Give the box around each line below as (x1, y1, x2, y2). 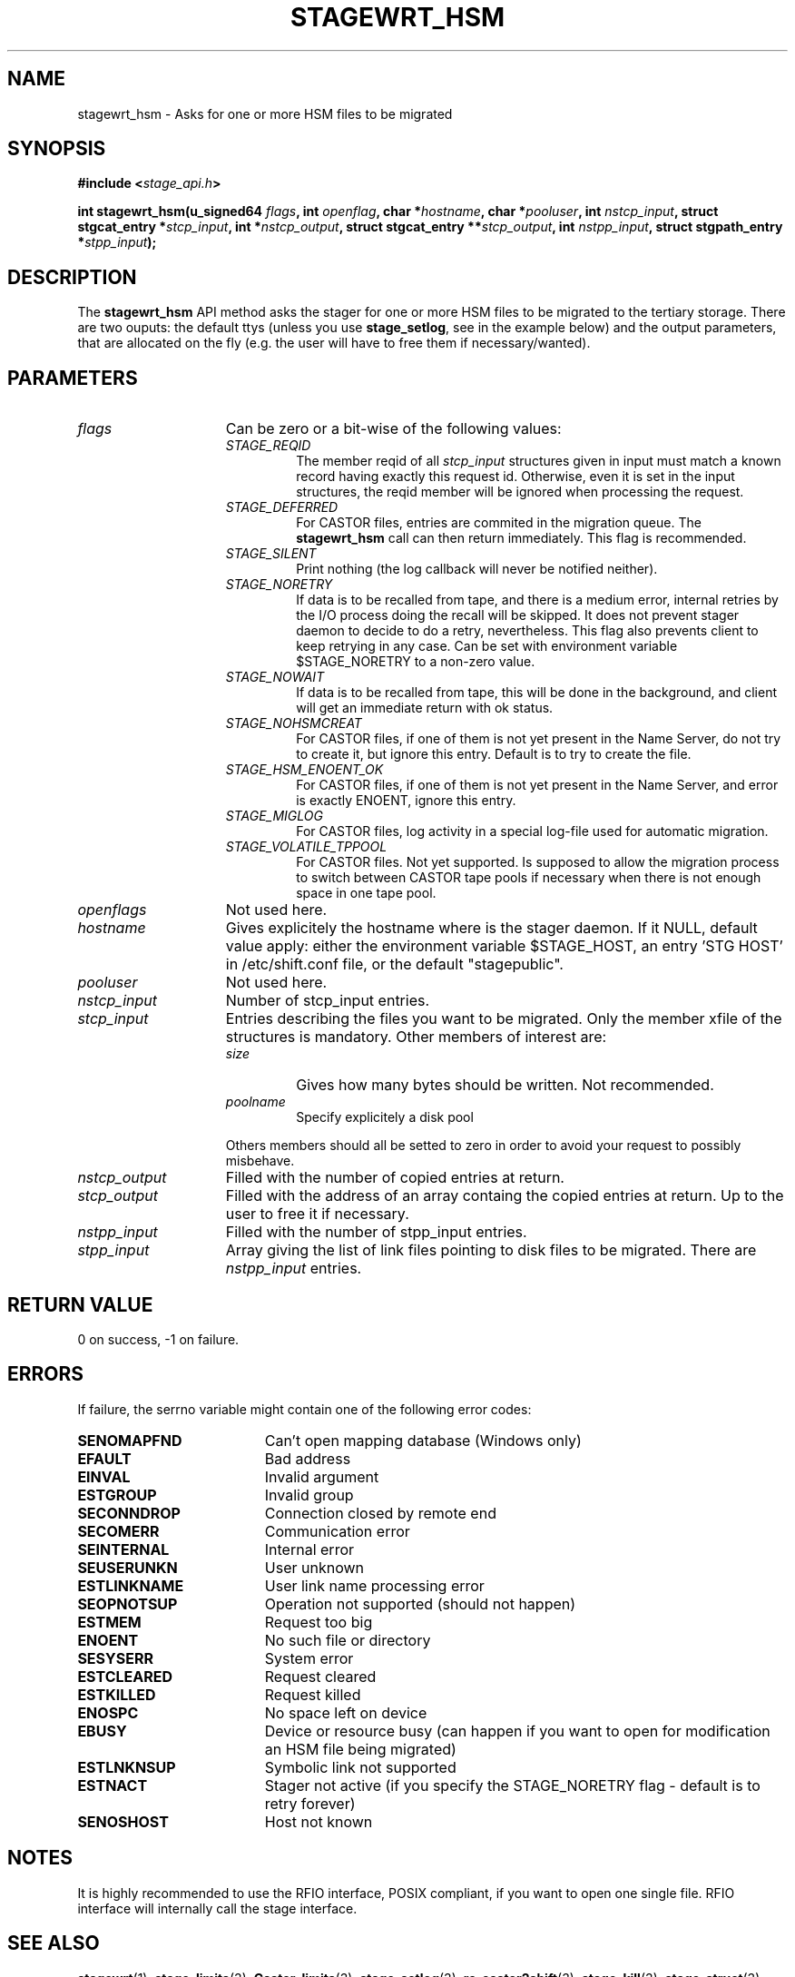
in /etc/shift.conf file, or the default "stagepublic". (225, 955, 564, 974)
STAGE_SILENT (225, 546, 317, 562)
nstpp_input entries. (225, 1259, 362, 1278)
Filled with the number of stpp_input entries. (225, 1223, 527, 1242)
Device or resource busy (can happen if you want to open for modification (264, 1721, 770, 1740)
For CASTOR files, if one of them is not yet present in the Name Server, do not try (296, 731, 781, 747)
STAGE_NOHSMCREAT (225, 715, 362, 732)
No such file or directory (264, 1630, 431, 1649)
